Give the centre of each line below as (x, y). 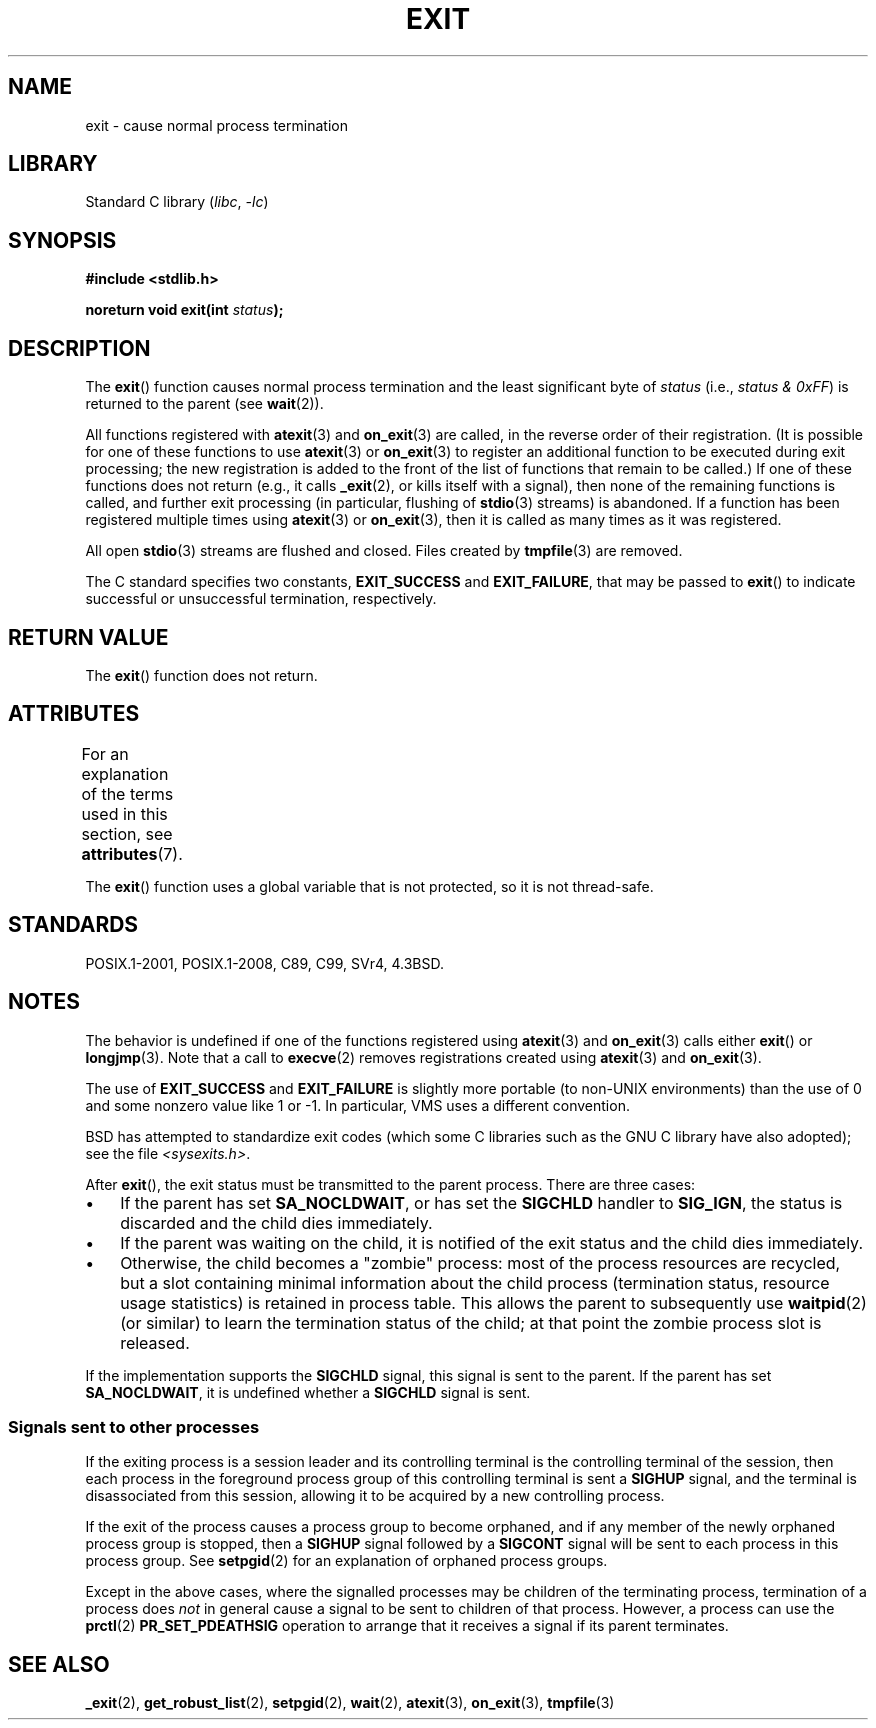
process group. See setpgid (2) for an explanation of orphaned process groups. (346, 1561)
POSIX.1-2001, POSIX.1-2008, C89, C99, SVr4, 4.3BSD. (265, 963)
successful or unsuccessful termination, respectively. (261, 599)
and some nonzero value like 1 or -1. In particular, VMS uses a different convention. (357, 1105)
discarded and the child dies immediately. (276, 1222)
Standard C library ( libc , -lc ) (177, 202)
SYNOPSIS (62, 240)
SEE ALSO (59, 1664)
